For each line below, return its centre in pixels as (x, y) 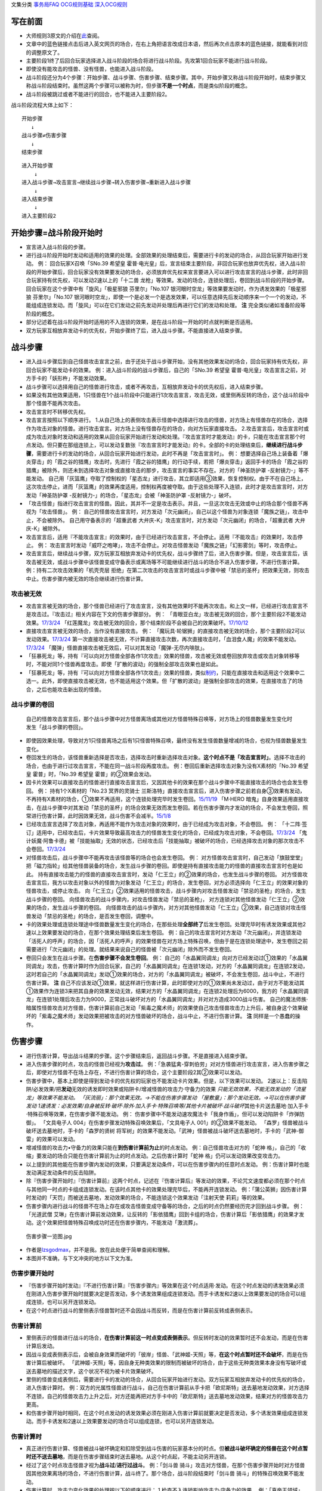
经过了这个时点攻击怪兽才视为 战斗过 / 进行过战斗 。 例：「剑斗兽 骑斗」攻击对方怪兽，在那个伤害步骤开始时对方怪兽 (165, 1465)
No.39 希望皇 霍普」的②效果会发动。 (108, 774)
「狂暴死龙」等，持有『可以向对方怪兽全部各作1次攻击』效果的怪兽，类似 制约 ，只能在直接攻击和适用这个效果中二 (165, 672)
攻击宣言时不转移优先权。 (57, 412)
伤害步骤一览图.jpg (49, 1236)
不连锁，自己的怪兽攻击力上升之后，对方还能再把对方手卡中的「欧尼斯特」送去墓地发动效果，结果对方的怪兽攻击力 (167, 1396)
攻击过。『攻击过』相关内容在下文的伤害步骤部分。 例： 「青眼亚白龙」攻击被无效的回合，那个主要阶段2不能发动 (168, 614)
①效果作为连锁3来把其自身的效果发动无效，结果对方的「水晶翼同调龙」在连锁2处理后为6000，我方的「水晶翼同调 (167, 991)
